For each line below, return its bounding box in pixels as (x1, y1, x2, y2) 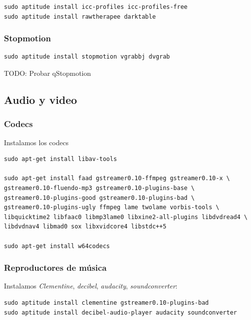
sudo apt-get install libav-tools (4, 156, 117, 163)
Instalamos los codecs (4, 137, 69, 147)
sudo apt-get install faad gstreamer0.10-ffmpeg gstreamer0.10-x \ (4, 175, 230, 182)
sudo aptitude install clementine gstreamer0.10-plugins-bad (4, 299, 209, 306)
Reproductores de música (4, 261, 107, 274)
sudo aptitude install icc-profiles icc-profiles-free (4, 3, 188, 10)
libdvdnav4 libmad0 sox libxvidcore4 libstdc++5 (4, 223, 167, 230)
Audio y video (4, 92, 77, 107)
